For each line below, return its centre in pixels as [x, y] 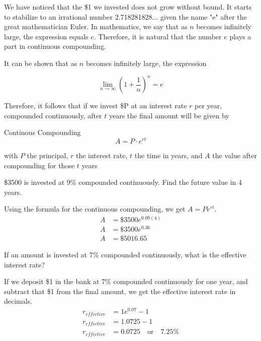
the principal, [48, 155]
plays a [240, 36]
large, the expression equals [46, 36]
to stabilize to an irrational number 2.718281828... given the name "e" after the [125, 16]
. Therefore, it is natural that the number [158, 36]
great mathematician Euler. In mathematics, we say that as [96, 26]
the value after [235, 155]
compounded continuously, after [53, 115]
